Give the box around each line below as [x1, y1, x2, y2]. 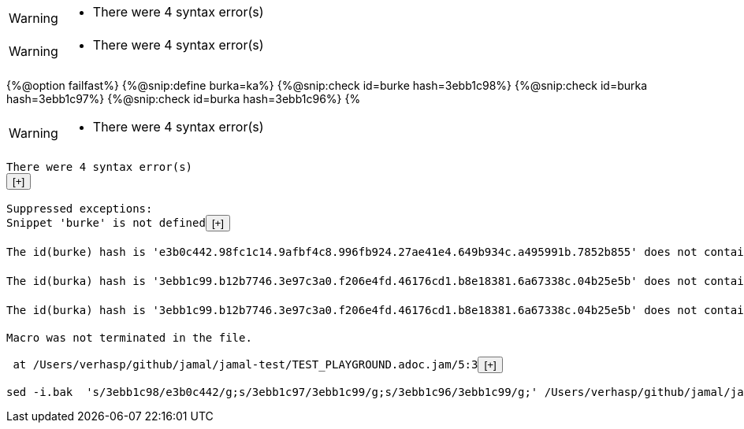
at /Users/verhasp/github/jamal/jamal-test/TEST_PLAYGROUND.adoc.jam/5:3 [13, 358, 478, 371]
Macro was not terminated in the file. [6, 331, 252, 344]
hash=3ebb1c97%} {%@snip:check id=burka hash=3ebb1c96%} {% [6, 92, 361, 105]
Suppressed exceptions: [6, 202, 153, 215]
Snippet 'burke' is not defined [6, 216, 206, 229]
